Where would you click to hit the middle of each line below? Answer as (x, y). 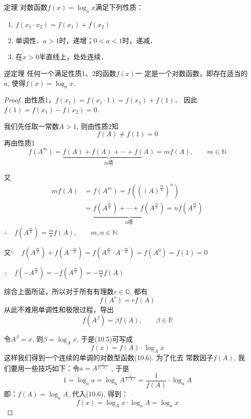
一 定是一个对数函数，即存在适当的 (191, 73)
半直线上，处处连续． (73, 57)
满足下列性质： (119, 7)
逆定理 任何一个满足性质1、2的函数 (60, 73)
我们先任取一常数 (31, 126)
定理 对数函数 (26, 7)
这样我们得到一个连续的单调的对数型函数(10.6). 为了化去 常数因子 (109, 357)
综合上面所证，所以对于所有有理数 (59, 291)
